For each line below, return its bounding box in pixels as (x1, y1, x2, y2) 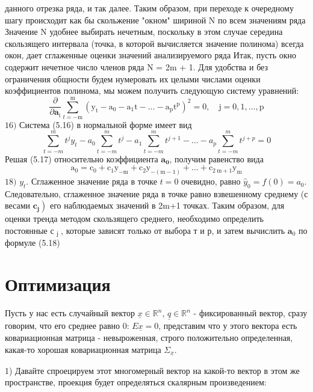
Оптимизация (5, 272, 111, 296)
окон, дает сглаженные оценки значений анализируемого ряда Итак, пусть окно (5, 49, 296, 61)
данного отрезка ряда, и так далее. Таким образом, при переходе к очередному (5, 2, 294, 14)
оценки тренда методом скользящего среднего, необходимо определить (5, 212, 264, 225)
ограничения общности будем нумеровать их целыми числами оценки (5, 72, 261, 85)
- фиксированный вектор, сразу (193, 307, 308, 319)
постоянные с (5, 224, 54, 237)
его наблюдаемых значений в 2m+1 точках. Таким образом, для (49, 199, 285, 212)
